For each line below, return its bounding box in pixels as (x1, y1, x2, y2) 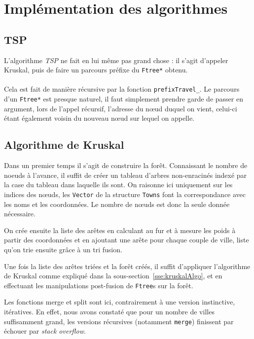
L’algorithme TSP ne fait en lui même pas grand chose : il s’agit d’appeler (4, 55, 228, 65)
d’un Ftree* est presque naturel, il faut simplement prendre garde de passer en (4, 94, 243, 104)
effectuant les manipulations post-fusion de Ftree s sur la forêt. (4, 280, 193, 290)
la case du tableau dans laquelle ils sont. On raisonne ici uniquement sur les (4, 179, 233, 190)
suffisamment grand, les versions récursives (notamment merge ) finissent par (4, 316, 234, 326)
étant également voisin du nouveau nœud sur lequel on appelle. (4, 113, 194, 123)
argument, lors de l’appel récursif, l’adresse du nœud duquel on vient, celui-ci (4, 103, 237, 113)
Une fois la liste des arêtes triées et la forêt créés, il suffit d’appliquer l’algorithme (4, 261, 251, 271)
